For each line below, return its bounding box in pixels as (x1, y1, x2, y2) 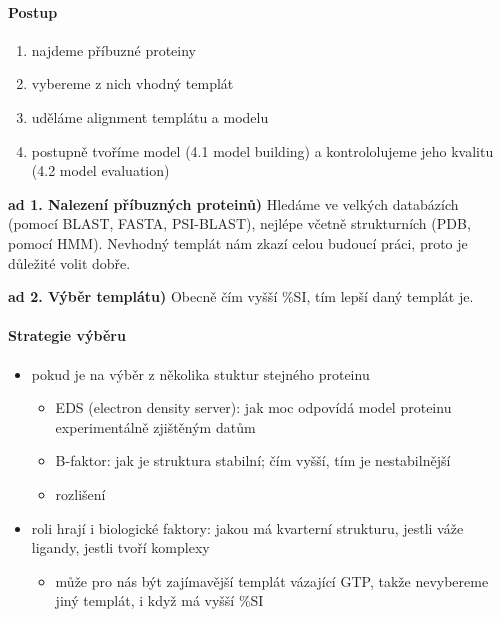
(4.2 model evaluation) (31, 160, 170, 181)
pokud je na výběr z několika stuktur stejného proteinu (31, 363, 370, 384)
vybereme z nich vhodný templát (31, 73, 234, 94)
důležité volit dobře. (8, 252, 131, 273)
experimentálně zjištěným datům (55, 416, 256, 437)
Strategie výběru (8, 325, 126, 346)
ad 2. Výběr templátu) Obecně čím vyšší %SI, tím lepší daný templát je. (8, 286, 474, 307)
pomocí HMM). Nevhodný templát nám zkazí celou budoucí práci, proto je (8, 232, 468, 253)
